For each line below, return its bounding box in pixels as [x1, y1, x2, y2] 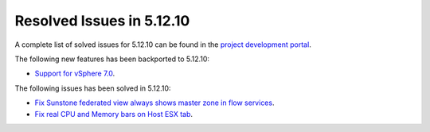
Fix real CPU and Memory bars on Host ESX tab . [34, 109, 193, 118]
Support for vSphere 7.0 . [34, 68, 115, 79]
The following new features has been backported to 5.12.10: [14, 54, 210, 64]
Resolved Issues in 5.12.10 [14, 12, 190, 29]
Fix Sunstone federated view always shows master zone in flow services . [34, 98, 275, 107]
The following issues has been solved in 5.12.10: [14, 83, 171, 93]
